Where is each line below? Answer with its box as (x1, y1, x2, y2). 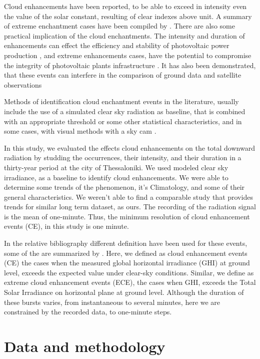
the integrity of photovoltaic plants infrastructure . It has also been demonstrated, (4, 60, 256, 70)
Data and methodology (4, 336, 165, 356)
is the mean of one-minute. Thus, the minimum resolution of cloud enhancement (4, 211, 250, 221)
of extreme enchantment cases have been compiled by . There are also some (4, 21, 235, 31)
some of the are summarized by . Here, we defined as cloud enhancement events (4, 247, 247, 258)
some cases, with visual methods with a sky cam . (4, 126, 156, 136)
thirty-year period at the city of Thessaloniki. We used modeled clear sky (4, 162, 228, 172)
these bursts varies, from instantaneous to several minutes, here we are (4, 296, 220, 307)
